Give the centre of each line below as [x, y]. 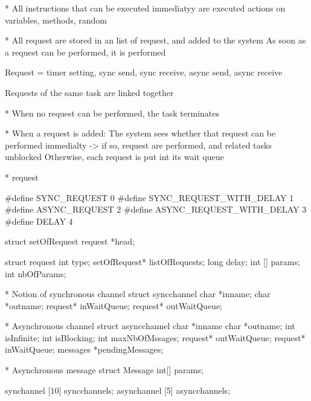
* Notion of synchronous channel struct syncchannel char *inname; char [138, 294]
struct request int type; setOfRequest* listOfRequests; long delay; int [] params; [152, 261]
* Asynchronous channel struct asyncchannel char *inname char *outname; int [150, 326]
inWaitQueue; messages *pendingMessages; [84, 349]
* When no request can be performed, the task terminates [112, 113]
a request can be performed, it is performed [85, 52]
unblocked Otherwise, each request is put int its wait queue [114, 157]
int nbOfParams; [36, 273]
